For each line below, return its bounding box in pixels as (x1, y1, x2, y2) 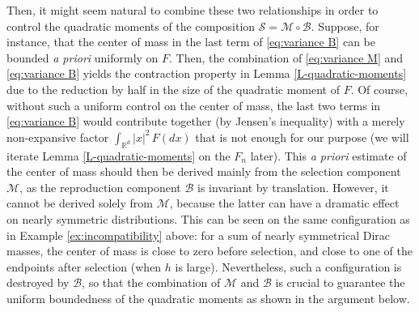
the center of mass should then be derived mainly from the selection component (6, 163, 401, 180)
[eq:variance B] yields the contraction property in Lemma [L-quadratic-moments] (6, 65, 407, 82)
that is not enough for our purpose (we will (195, 128, 409, 145)
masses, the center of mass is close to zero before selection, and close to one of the (6, 242, 413, 259)
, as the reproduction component (19, 178, 181, 195)
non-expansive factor (6, 128, 109, 145)
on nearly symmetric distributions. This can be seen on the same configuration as (6, 210, 410, 227)
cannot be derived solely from (6, 194, 153, 212)
